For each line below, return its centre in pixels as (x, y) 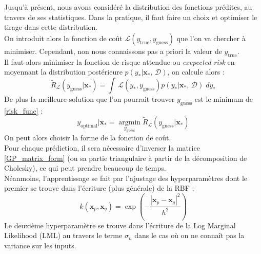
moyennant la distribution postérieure (63, 72)
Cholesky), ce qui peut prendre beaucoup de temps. (85, 168)
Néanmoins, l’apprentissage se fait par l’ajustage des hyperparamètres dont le (126, 178)
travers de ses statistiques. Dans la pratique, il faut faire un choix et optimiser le (131, 17)
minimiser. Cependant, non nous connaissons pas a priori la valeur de (113, 51)
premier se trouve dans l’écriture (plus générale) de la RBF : (99, 188)
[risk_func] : (24, 110)
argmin (130, 123)
